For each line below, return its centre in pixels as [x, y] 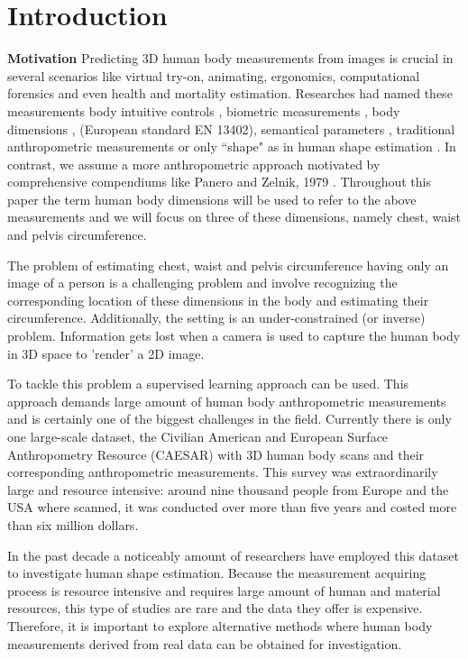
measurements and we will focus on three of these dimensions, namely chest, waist [234, 217]
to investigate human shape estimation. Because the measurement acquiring [217, 573]
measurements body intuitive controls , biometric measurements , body [204, 110]
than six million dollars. [73, 524]
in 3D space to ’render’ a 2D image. [106, 353]
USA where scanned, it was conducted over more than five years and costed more [232, 507]
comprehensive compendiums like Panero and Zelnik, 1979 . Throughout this [219, 182]
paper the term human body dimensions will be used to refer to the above [212, 199]
